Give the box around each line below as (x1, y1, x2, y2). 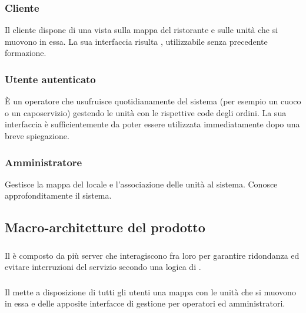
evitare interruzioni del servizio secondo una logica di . (5, 261, 201, 273)
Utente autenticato (5, 71, 96, 86)
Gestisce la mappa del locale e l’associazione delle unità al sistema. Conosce (5, 177, 278, 190)
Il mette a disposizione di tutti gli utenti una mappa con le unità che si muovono (5, 285, 296, 298)
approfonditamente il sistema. (5, 189, 112, 202)
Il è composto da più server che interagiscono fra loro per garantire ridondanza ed (5, 249, 300, 261)
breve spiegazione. (5, 130, 69, 141)
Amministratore (5, 154, 82, 169)
